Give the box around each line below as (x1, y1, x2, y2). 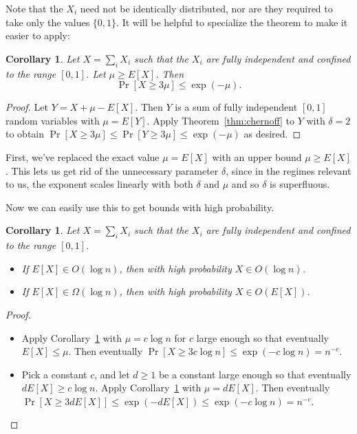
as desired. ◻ (244, 127, 301, 141)
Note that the (6, 1, 63, 15)
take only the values (6, 14, 90, 29)
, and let (94, 367, 130, 381)
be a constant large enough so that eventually (158, 367, 351, 381)
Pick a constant (21, 367, 87, 381)
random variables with (6, 113, 100, 127)
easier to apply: (6, 28, 70, 43)
